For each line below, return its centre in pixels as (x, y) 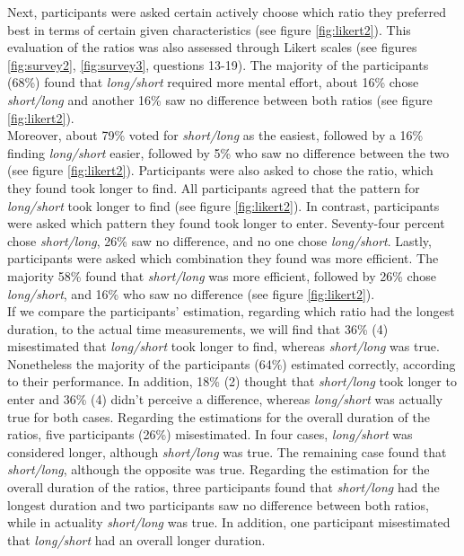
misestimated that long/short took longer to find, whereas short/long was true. (223, 346)
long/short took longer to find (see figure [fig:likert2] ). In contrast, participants (223, 205)
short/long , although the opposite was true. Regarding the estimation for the (219, 469)
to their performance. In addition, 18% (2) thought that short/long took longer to (232, 381)
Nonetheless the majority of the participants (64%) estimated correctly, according (232, 363)
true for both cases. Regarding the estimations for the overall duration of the (219, 416)
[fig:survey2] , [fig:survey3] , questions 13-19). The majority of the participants (218, 64)
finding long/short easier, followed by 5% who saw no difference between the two (228, 152)
